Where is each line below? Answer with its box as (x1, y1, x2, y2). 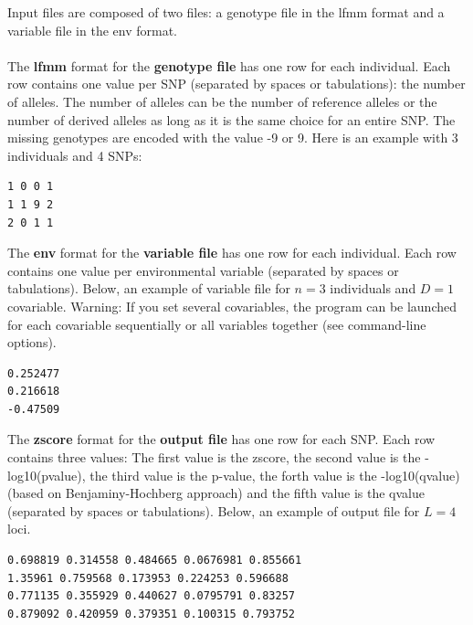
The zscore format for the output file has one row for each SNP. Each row (7, 429, 436, 449)
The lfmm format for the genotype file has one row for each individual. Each (7, 56, 451, 75)
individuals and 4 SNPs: (7, 145, 142, 164)
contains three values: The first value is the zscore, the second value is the (7, 448, 421, 467)
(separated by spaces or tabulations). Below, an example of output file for (7, 501, 420, 520)
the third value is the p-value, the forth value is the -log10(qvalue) (89, 465, 460, 484)
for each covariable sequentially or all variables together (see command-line (7, 314, 426, 334)
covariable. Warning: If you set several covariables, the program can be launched (7, 296, 457, 315)
